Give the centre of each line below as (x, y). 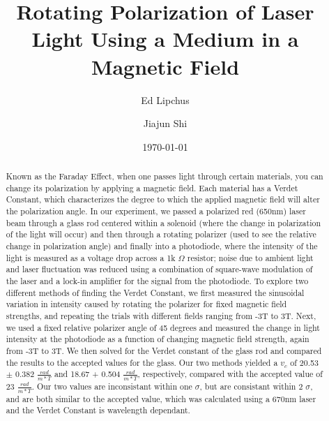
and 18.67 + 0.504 (87, 374)
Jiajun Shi (165, 123)
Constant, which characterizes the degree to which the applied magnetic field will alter (163, 199)
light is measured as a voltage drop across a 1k (91, 257)
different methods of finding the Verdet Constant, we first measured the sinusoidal (155, 292)
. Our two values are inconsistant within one (112, 386)
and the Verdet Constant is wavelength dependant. (98, 410)
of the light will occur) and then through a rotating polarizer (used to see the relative (161, 234)
